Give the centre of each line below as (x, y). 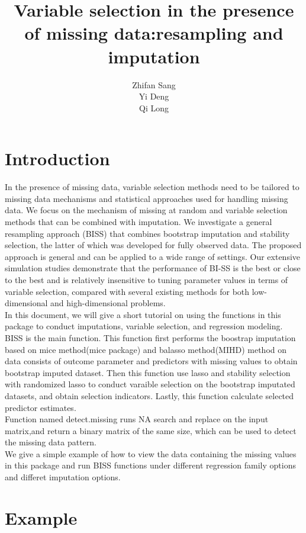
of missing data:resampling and (154, 33)
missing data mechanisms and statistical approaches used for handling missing (146, 198)
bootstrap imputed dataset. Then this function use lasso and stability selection (148, 372)
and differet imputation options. (63, 477)
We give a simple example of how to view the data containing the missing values (151, 453)
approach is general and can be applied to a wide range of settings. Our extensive (153, 256)
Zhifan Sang (154, 84)
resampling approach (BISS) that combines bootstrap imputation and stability (147, 233)
